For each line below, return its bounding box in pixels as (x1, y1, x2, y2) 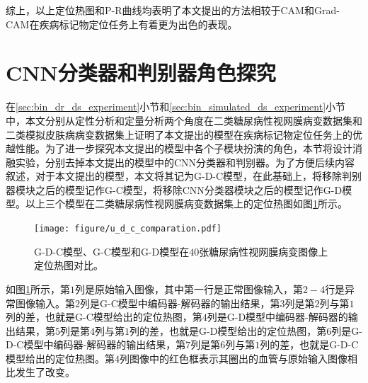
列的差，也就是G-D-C (260, 337, 359, 352)
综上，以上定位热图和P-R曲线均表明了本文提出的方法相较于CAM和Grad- (6, 3, 340, 17)
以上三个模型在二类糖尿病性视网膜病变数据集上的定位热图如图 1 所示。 (25, 196, 347, 211)
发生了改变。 (15, 365, 75, 379)
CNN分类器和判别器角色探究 (6, 58, 276, 87)
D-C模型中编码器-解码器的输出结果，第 (6, 337, 186, 352)
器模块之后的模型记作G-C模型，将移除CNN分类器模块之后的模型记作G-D (6, 182, 343, 197)
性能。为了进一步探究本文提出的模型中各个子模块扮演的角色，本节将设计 (15, 141, 352, 156)
